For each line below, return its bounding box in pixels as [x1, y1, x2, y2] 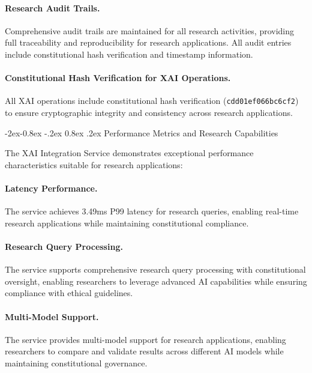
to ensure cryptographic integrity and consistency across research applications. [5, 106, 293, 119]
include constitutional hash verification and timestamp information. [5, 47, 253, 60]
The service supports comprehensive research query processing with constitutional [5, 263, 306, 276]
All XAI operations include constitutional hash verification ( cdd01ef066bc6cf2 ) [5, 94, 299, 107]
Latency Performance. [5, 182, 98, 194]
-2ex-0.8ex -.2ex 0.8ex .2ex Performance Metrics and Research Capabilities [5, 126, 278, 139]
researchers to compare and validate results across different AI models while [5, 345, 284, 357]
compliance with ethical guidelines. [5, 287, 133, 299]
